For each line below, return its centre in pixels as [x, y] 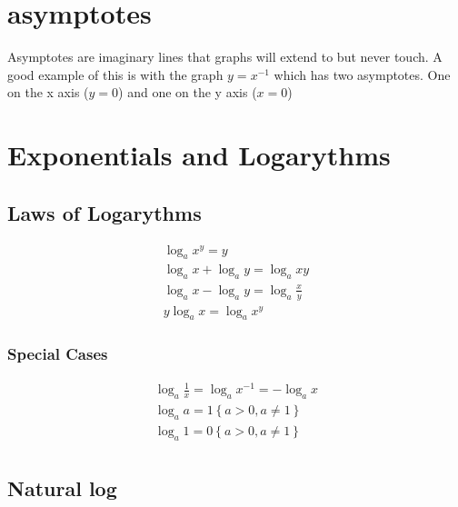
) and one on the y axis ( [188, 92]
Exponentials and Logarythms [199, 155]
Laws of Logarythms [105, 212]
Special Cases [58, 354]
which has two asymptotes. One [362, 74]
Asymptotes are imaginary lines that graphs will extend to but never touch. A [225, 57]
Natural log [62, 488]
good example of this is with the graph [115, 74]
